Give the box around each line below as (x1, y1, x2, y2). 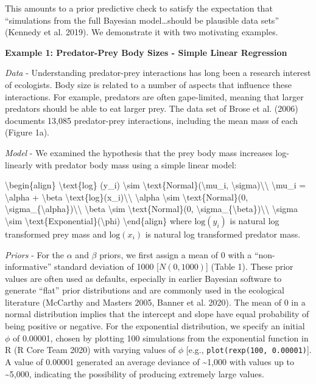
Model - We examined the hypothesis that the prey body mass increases (5, 146, 273, 159)
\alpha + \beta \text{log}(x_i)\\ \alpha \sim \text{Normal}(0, (5, 190, 248, 203)
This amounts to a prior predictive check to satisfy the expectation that (5, 2, 273, 14)
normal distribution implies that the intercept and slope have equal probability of (5, 307, 309, 320)
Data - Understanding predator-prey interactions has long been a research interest (5, 66, 311, 79)
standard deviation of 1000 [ (54, 260, 159, 273)
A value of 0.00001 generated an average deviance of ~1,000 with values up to (5, 355, 294, 368)
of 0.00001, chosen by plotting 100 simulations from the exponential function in (13, 331, 309, 344)
